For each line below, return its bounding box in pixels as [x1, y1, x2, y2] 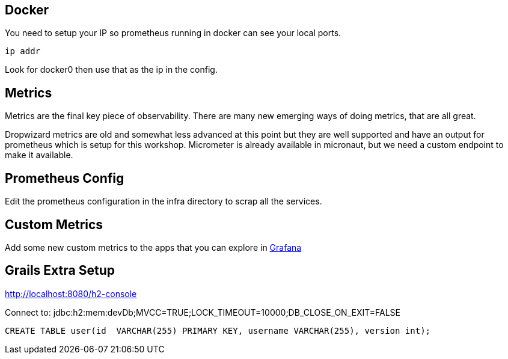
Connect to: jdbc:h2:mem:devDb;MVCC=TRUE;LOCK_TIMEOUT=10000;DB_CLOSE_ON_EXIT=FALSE [5, 307, 401, 318]
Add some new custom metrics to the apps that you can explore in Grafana [5, 242, 302, 253]
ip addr [5, 46, 41, 57]
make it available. [5, 150, 73, 161]
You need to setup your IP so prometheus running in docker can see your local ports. [5, 28, 341, 38]
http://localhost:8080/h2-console [5, 288, 137, 299]
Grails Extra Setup [5, 263, 115, 278]
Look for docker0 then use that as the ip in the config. [5, 64, 218, 75]
